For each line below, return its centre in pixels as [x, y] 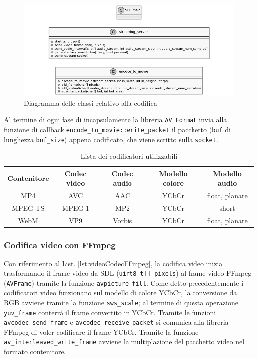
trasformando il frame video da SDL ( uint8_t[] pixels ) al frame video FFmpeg [128, 273]
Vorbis [123, 221]
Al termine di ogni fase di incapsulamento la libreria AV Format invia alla [116, 120]
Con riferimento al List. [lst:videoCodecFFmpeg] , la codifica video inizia [113, 263]
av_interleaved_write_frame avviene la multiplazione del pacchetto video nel [124, 341]
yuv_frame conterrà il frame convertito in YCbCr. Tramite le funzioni [110, 312]
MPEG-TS [28, 208]
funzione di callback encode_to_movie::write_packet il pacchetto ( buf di [117, 130]
